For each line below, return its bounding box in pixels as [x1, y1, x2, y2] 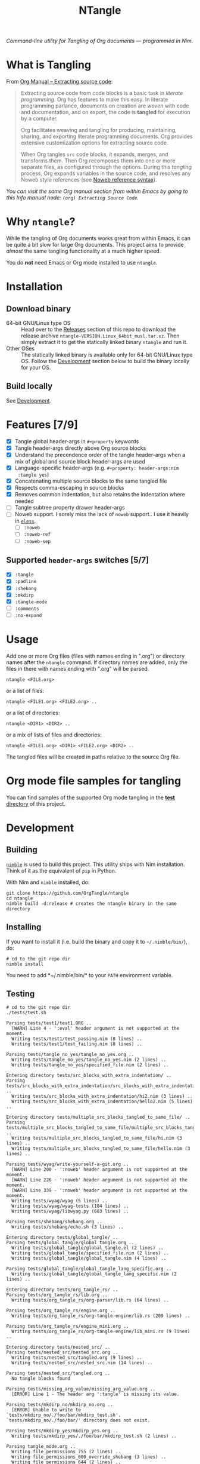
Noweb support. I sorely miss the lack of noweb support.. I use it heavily [14, 511, 189, 518]
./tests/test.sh [6, 1010, 46, 1016]
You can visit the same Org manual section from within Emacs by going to [6, 188, 189, 195]
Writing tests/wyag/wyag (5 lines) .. [11, 1198, 108, 1204]
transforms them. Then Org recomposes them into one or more [20, 157, 176, 164]
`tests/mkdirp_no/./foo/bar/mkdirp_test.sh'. [6, 1412, 121, 1419]
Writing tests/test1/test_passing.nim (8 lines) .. [11, 1036, 143, 1042]
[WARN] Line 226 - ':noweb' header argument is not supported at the [11, 1177, 187, 1183]
